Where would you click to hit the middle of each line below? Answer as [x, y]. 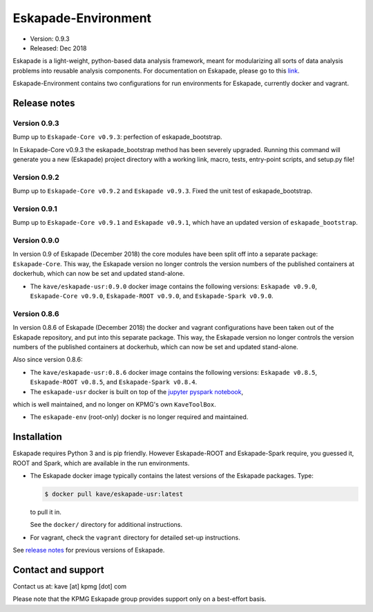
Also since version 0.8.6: [48, 360]
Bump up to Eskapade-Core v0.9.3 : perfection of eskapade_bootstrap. [117, 137]
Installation [37, 437]
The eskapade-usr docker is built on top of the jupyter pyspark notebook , [137, 391]
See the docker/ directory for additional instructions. [106, 525]
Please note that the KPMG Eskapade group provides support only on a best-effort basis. [140, 599]
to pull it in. [46, 512]
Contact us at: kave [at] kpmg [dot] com [70, 586]
